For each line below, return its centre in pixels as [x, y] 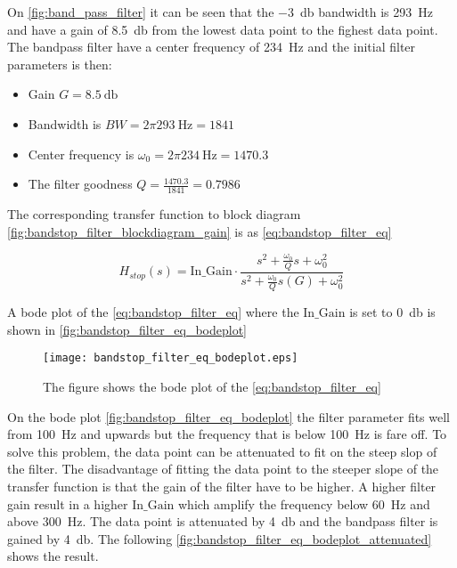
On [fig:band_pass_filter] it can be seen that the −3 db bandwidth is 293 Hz [220, 12]
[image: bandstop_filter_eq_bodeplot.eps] [171, 358]
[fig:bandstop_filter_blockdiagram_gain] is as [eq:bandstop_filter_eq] [200, 231]
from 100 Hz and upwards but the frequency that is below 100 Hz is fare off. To [227, 434]
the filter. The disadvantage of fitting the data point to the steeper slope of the [223, 469]
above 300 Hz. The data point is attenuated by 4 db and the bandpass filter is [223, 521]
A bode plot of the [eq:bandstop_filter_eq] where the [153, 312]
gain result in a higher [68, 503]
